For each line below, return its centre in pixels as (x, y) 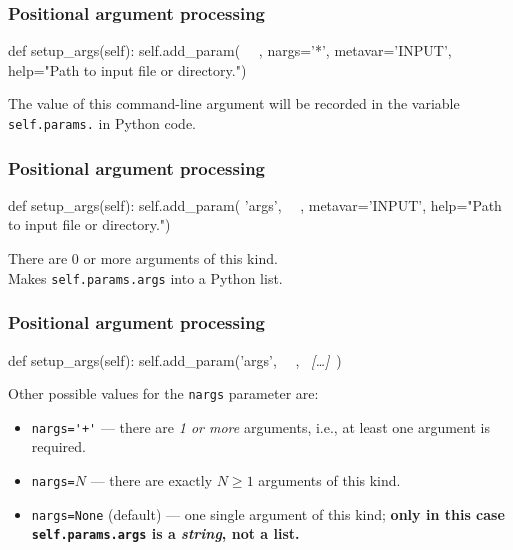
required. (58, 446)
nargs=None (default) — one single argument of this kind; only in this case (268, 513)
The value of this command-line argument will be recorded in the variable (234, 103)
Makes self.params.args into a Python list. (145, 277)
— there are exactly (151, 480)
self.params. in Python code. (102, 123)
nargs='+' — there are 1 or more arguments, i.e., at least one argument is (260, 426)
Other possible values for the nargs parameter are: (163, 393)
